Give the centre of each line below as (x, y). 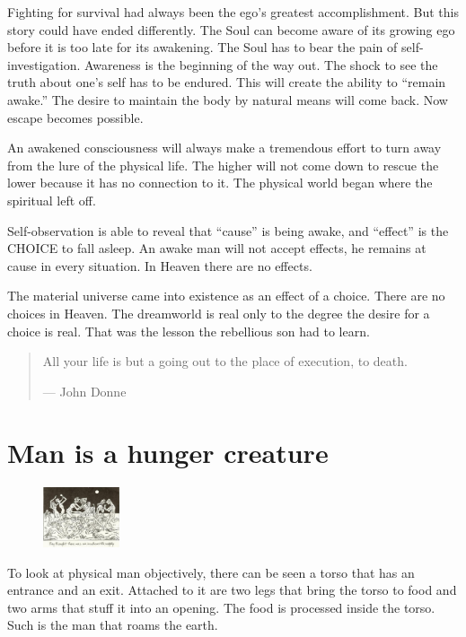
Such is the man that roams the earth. (113, 625)
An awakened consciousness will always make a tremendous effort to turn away (224, 148)
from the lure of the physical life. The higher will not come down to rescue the (223, 165)
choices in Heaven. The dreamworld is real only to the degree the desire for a (219, 313)
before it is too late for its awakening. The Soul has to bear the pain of (202, 47)
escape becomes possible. (75, 117)
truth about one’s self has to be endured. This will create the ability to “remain (227, 82)
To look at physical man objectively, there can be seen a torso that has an (211, 572)
